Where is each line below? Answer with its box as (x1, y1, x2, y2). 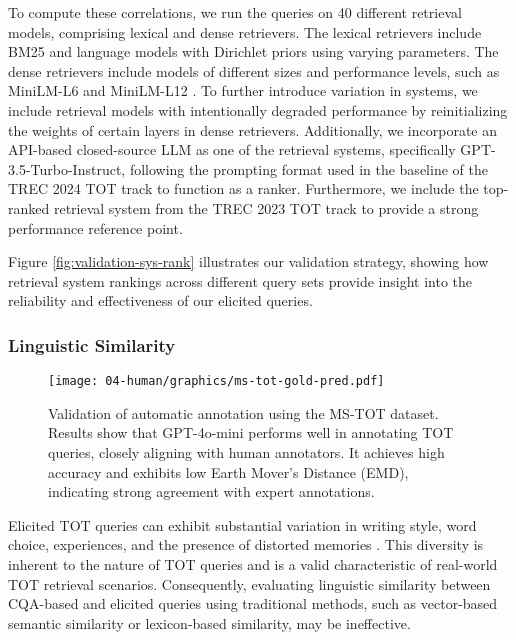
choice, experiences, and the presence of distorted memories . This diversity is (8, 534, 484, 555)
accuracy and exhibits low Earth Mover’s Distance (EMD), (48, 461, 409, 482)
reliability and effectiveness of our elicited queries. (8, 290, 313, 311)
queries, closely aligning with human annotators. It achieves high (48, 441, 445, 462)
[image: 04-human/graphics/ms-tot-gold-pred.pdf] (48, 374, 385, 389)
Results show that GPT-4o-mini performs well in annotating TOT (48, 422, 454, 443)
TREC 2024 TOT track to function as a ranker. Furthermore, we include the (8, 178, 479, 199)
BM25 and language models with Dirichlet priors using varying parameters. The (8, 41, 499, 62)
